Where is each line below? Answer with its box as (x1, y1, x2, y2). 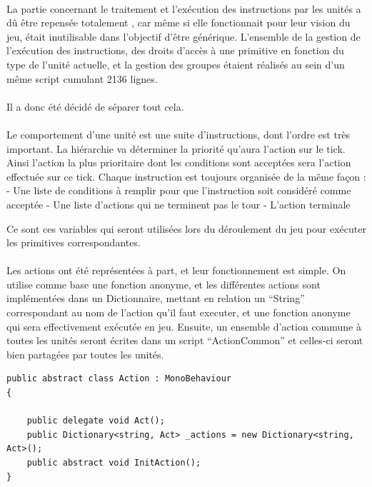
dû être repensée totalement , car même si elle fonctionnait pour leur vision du (6, 15, 351, 30)
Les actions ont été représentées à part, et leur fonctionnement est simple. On (6, 263, 346, 278)
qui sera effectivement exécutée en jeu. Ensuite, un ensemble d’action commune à (6, 318, 361, 333)
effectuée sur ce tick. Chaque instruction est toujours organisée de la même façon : (6, 169, 366, 184)
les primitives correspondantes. (6, 235, 141, 250)
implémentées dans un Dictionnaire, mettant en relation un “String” (6, 291, 305, 306)
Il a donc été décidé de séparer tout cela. (6, 99, 184, 114)
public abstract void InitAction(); (26, 458, 201, 468)
